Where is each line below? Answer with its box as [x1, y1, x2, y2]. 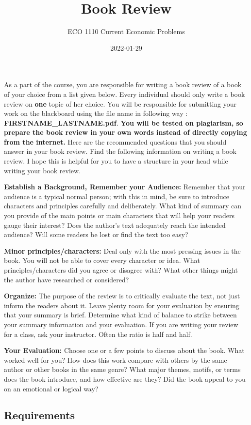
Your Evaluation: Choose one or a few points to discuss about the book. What [4, 345, 245, 355]
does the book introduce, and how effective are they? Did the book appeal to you [4, 373, 246, 384]
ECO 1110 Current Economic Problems [67, 26, 185, 37]
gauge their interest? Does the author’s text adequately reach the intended [4, 220, 226, 230]
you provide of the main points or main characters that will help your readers [4, 210, 234, 221]
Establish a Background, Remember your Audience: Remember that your [4, 182, 246, 192]
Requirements [4, 407, 75, 422]
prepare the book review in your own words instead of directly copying [4, 127, 247, 137]
